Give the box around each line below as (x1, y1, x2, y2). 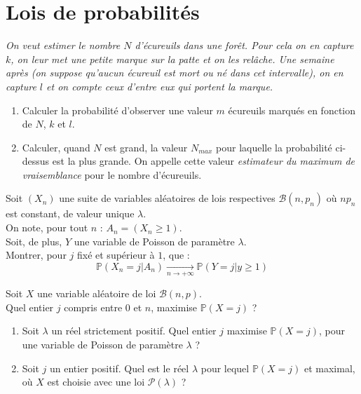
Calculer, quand (22, 140, 90, 154)
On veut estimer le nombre (6, 38, 121, 53)
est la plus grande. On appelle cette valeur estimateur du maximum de (52, 154, 355, 168)
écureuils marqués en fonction (228, 102, 356, 117)
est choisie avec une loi (47, 374, 145, 389)
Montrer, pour (6, 247, 67, 262)
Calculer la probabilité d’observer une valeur (22, 102, 213, 117)
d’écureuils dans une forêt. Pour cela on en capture (135, 38, 354, 53)
